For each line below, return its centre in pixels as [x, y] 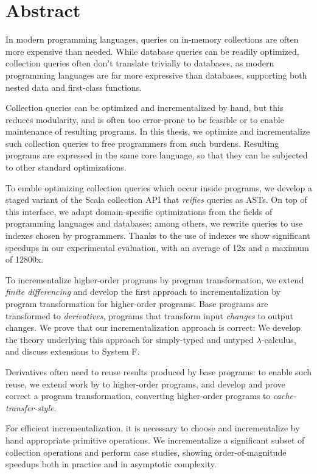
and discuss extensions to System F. [73, 351]
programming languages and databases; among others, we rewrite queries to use [154, 223]
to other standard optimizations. [66, 167]
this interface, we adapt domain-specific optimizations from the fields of [139, 211]
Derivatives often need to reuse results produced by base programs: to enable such [158, 371]
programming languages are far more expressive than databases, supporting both [156, 75]
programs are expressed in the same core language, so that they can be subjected [157, 155]
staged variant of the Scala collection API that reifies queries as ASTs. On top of [156, 200]
